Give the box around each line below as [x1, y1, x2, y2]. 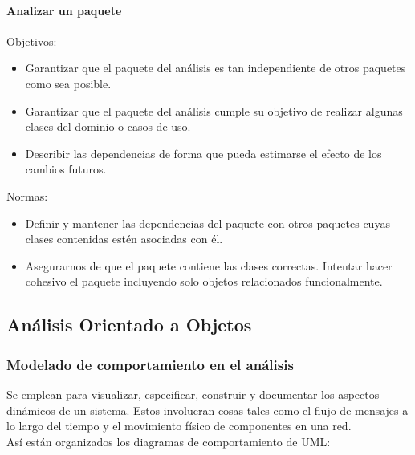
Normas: [6, 187, 48, 204]
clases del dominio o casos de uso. [25, 118, 191, 135]
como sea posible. [25, 75, 112, 91]
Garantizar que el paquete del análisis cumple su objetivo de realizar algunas [25, 102, 403, 119]
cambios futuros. [25, 160, 107, 177]
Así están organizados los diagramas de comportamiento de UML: [6, 433, 331, 449]
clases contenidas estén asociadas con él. [25, 230, 223, 247]
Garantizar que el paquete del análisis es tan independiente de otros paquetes [25, 59, 406, 76]
